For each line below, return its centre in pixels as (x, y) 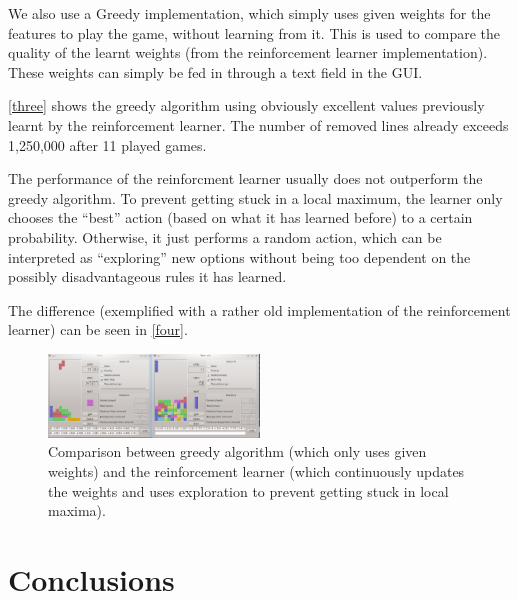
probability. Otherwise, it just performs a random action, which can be (225, 236)
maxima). (77, 510)
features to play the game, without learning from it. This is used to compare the (254, 32)
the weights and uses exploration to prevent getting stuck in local (248, 490)
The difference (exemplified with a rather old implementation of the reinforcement (259, 309)
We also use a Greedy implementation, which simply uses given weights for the (249, 13)
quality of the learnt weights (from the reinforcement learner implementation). (248, 52)
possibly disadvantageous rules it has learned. (147, 276)
